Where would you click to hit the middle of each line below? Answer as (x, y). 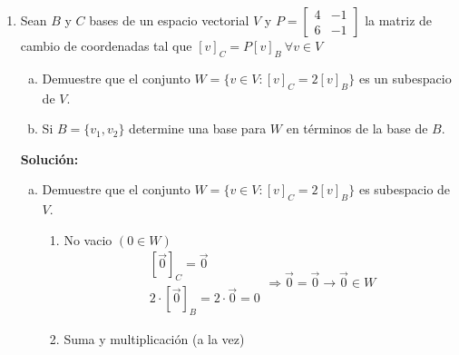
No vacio (88, 239)
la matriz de (399, 20)
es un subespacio (405, 78)
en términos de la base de (357, 128)
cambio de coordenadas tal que (106, 45)
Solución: (49, 158)
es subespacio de (405, 189)
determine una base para (198, 128)
